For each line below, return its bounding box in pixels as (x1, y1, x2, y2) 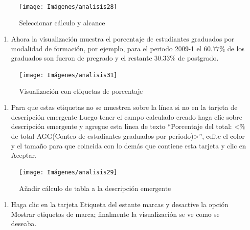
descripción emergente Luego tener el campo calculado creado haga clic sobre (11, 111, 243, 122)
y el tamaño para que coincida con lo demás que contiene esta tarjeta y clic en (11, 140, 246, 150)
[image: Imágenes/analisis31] (19, 72, 117, 79)
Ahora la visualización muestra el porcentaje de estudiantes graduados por (11, 34, 234, 44)
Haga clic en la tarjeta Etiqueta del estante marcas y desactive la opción (11, 199, 228, 209)
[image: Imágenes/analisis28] (19, 3, 117, 10)
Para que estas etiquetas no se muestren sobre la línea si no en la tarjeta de (11, 102, 238, 112)
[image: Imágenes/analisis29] (19, 168, 117, 176)
